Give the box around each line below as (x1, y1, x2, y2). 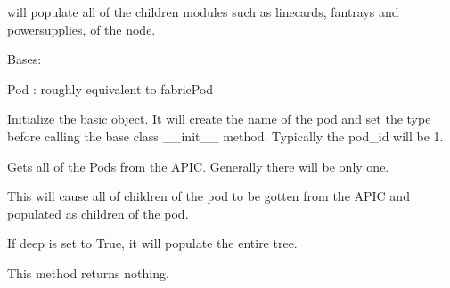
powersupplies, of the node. (7, 20, 156, 38)
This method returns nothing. (7, 263, 169, 282)
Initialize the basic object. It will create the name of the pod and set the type (7, 109, 431, 128)
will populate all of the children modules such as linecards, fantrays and (7, 3, 399, 20)
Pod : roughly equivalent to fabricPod (7, 79, 214, 98)
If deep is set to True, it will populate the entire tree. (7, 234, 298, 252)
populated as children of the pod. (7, 204, 189, 222)
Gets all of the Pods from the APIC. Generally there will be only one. (7, 156, 389, 175)
